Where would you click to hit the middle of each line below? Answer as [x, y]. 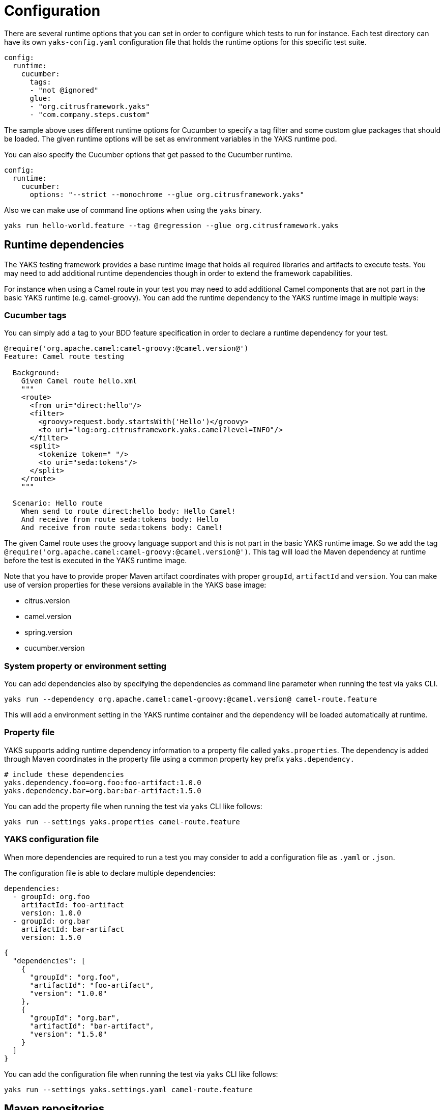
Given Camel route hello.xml [79, 381]
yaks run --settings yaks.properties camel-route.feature [122, 822]
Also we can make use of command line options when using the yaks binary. [133, 210]
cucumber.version [55, 648]
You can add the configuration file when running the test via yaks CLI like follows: [141, 1074]
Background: [36, 373]
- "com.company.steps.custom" [90, 114]
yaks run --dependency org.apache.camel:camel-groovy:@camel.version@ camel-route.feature [191, 699]
